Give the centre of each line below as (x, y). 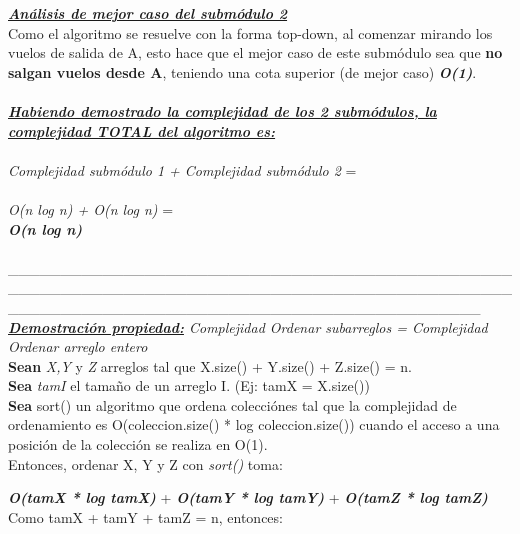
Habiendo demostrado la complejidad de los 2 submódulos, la (222, 110)
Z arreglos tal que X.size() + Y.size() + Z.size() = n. (249, 365)
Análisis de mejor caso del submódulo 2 (148, 13)
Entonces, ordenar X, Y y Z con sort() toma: (145, 463)
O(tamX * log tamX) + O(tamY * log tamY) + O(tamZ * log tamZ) (248, 497)
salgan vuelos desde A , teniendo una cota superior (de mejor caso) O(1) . (242, 71)
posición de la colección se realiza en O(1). (138, 444)
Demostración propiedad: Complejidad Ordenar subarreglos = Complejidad (248, 326)
